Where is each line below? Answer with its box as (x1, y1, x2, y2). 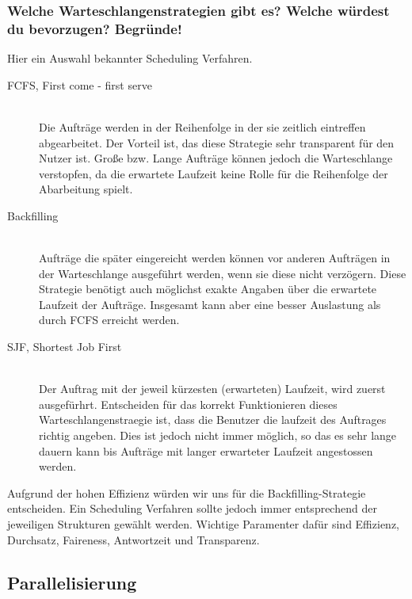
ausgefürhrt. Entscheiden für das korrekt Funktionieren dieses (39, 395, 338, 412)
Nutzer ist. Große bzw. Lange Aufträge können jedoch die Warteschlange (39, 150, 393, 166)
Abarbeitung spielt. (39, 181, 133, 197)
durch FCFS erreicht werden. (39, 311, 180, 328)
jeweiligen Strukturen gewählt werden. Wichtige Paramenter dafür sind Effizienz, (7, 515, 399, 532)
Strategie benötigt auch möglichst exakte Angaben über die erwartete (39, 280, 377, 297)
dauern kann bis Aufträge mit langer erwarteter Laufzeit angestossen (39, 442, 373, 459)
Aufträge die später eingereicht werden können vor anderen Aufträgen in (39, 250, 391, 266)
